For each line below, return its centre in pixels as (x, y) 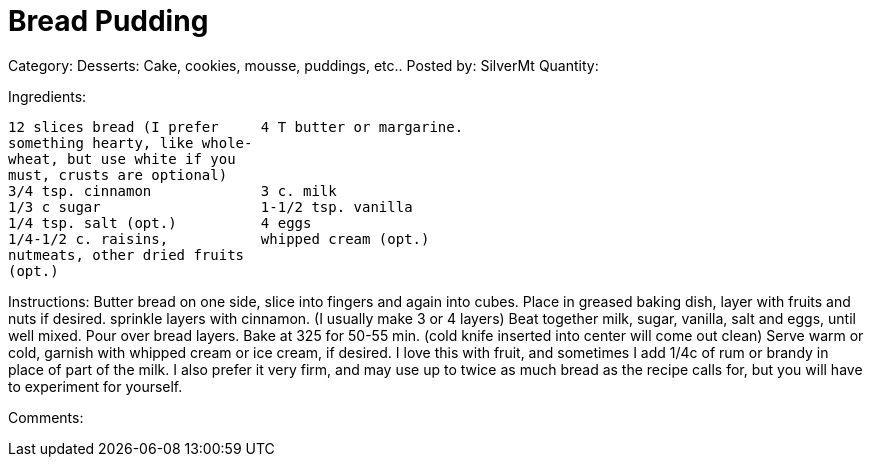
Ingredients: (47, 96)
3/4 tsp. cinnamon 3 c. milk (172, 190)
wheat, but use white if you (122, 158)
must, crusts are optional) (118, 174)
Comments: (46, 417)
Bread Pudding (108, 21)
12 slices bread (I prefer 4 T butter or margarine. (236, 126)
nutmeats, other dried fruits (126, 254)
